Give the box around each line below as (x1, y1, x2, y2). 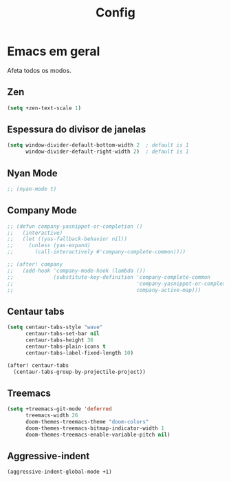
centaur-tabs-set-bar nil (25, 331, 100, 337)
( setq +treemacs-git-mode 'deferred (7, 406, 112, 412)
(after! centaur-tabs (7, 361, 69, 369)
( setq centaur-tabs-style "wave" (7, 324, 103, 331)
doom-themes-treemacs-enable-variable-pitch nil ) (25, 431, 170, 438)
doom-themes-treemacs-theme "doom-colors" (25, 418, 149, 425)
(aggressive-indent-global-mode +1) (7, 468, 112, 476)
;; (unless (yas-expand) (7, 242, 91, 249)
